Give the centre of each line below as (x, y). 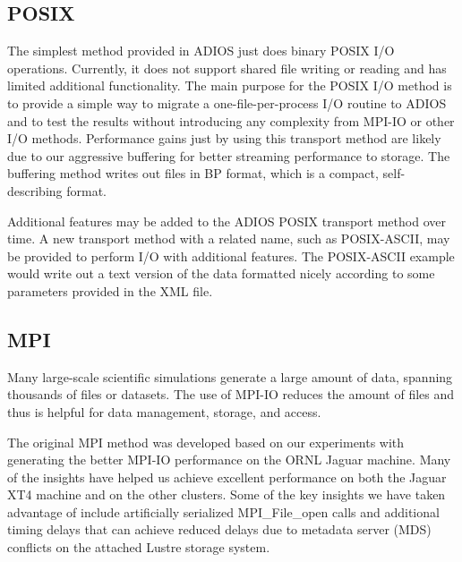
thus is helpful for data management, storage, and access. (164, 411)
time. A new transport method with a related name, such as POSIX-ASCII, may (229, 238)
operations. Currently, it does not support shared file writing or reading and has (227, 68)
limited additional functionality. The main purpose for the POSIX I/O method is (230, 85)
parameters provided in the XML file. (110, 290)
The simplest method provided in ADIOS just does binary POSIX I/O (201, 51)
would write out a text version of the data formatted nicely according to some (221, 273)
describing (35, 190)
